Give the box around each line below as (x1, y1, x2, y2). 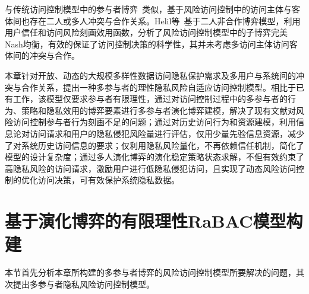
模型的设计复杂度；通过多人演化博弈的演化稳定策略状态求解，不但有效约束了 (5, 151, 304, 163)
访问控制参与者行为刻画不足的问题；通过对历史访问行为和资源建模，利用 (12, 116, 296, 128)
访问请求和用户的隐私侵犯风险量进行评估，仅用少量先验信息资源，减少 (29, 127, 304, 139)
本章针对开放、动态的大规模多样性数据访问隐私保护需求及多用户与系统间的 (5, 69, 296, 81)
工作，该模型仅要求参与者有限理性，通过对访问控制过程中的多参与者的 (12, 92, 288, 105)
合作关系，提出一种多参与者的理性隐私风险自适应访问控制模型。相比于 (21, 81, 296, 93)
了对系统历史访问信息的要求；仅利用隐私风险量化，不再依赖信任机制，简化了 (5, 139, 304, 151)
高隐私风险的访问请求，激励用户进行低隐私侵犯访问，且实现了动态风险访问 (5, 162, 296, 174)
